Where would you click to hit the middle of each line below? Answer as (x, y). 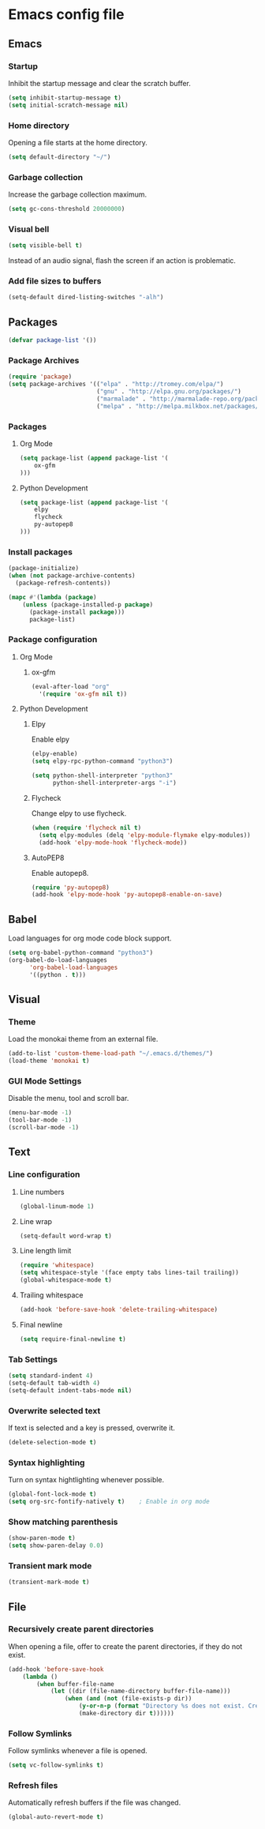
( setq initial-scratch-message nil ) (68, 105)
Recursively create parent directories (81, 1629)
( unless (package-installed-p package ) (88, 605)
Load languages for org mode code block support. (90, 938)
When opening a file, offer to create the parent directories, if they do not (125, 1646)
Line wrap (36, 1221)
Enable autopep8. (60, 873)
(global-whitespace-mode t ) (65, 1280)
